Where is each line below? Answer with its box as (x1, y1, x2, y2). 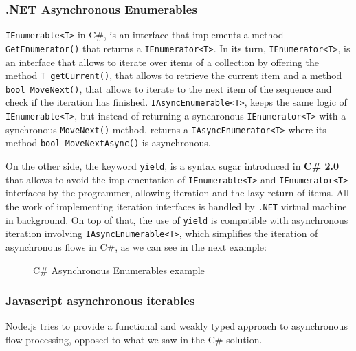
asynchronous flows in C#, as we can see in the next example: (5, 239, 267, 253)
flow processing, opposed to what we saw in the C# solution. (5, 332, 263, 346)
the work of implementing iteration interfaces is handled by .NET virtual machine (5, 199, 347, 213)
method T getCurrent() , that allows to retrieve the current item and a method (5, 68, 342, 82)
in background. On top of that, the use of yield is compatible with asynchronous (5, 212, 348, 227)
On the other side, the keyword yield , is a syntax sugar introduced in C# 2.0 (5, 159, 340, 173)
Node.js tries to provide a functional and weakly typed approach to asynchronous (5, 319, 348, 333)
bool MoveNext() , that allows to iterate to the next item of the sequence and (5, 81, 332, 95)
